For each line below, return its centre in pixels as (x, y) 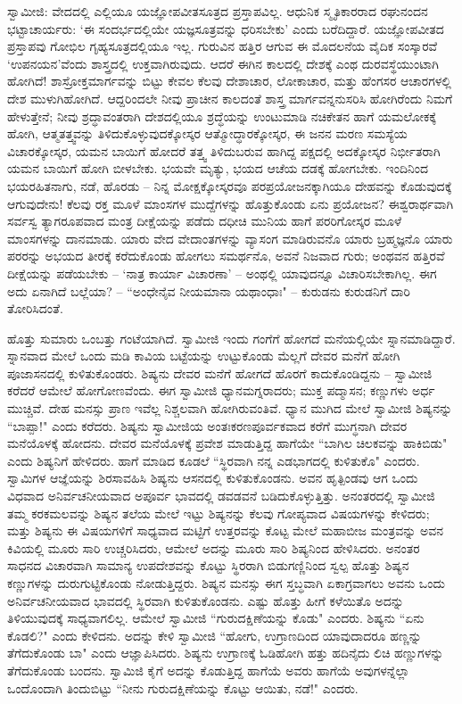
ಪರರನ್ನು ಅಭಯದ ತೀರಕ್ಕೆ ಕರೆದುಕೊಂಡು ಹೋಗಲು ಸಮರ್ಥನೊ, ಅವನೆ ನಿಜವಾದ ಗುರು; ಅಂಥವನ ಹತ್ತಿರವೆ (226, 256)
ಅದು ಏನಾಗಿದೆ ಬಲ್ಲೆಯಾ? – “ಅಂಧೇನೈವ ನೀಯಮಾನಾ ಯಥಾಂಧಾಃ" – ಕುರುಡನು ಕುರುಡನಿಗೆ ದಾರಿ (209, 290)
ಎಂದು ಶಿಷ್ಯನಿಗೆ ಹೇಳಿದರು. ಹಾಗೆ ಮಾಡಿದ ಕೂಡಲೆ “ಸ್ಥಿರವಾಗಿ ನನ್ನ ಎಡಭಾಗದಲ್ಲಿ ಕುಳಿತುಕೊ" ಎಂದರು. (214, 460)
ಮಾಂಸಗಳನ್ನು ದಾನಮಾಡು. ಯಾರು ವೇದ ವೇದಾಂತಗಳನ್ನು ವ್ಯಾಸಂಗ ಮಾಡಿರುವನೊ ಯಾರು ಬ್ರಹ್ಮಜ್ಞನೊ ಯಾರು (230, 238)
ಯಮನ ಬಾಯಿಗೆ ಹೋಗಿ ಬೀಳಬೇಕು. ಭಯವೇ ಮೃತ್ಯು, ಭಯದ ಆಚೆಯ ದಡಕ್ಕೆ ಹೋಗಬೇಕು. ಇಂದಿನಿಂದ (218, 168)
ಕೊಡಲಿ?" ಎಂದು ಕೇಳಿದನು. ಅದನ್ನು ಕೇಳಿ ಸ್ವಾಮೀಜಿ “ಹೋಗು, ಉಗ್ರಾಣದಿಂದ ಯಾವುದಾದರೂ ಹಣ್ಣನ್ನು (214, 635)
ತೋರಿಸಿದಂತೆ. (35, 308)
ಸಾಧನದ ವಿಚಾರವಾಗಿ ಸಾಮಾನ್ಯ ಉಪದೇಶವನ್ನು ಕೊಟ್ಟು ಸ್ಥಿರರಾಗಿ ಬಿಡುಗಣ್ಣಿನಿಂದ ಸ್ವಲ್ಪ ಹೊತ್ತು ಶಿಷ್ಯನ (208, 565)
